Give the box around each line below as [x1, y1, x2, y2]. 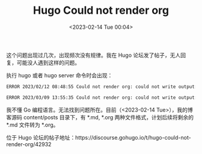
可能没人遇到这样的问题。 [16, 59, 80, 66]
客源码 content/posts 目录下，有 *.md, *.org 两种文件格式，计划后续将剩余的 [6, 113, 194, 120]
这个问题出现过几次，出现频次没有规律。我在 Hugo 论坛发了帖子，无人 [6, 52, 181, 59]
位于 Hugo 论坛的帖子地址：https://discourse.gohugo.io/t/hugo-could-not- [6, 134, 191, 141]
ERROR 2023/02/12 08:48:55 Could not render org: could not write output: [6, 83, 198, 90]
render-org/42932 [6, 140, 52, 147]
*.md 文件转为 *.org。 [6, 121, 59, 128]
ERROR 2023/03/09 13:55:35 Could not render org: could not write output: [6, 94, 198, 101]
